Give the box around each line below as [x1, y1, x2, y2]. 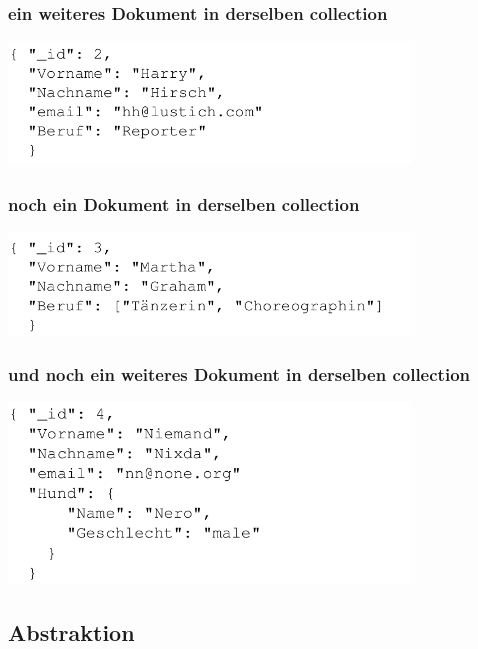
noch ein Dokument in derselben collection [8, 191, 360, 216]
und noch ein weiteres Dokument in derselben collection [8, 362, 470, 387]
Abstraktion [8, 616, 135, 647]
